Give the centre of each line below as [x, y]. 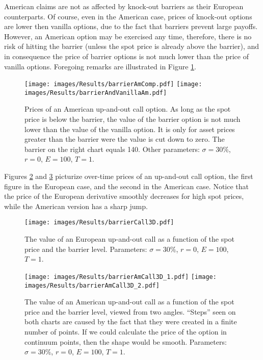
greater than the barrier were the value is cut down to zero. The [125, 139]
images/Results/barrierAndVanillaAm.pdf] [96, 93]
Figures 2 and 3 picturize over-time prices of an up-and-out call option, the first [129, 176]
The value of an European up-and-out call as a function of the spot [129, 239]
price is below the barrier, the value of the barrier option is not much [133, 119]
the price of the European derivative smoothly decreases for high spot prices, [124, 196]
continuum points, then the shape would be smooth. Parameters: [126, 341]
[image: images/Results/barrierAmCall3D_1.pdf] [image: [121, 277]
